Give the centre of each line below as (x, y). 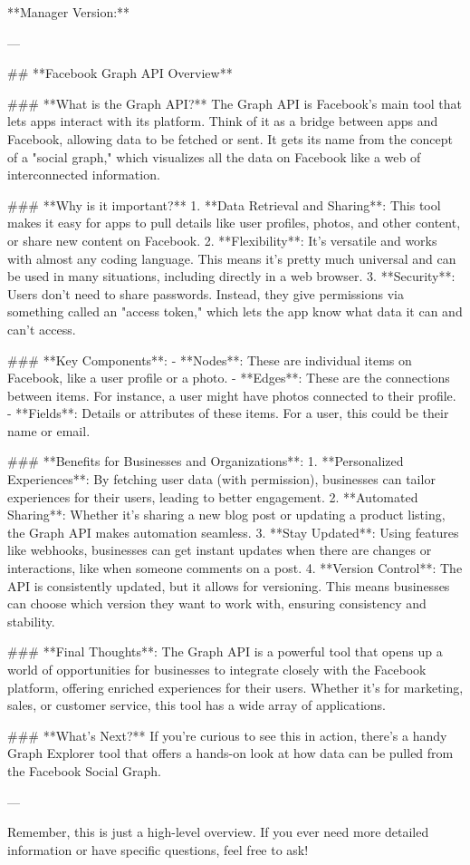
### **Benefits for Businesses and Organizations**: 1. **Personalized (206, 461)
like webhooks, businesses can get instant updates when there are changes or (220, 550)
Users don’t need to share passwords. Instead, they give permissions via (206, 293)
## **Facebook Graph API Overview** (120, 73)
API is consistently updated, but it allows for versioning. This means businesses (229, 585)
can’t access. (42, 329)
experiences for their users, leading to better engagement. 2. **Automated (213, 496)
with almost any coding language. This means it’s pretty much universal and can (232, 258)
